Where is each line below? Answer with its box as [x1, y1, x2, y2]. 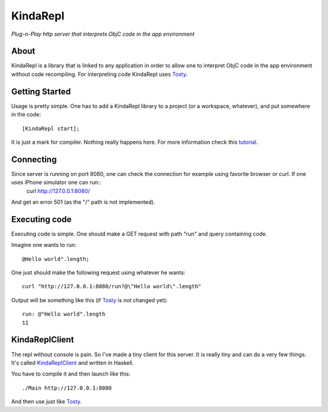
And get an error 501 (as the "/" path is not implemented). [11, 198, 155, 206]
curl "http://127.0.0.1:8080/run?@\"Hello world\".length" [22, 283, 202, 290]
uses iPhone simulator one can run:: [11, 179, 101, 186]
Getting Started [11, 86, 71, 96]
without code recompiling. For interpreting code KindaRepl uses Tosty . [11, 70, 188, 78]
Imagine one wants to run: [11, 241, 77, 249]
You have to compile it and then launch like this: [11, 370, 131, 377]
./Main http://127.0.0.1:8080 [22, 384, 112, 391]
